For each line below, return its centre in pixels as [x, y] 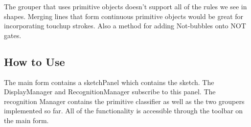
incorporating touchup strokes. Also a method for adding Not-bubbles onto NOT [125, 26]
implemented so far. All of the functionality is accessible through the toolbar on [124, 111]
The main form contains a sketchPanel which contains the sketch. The [109, 82]
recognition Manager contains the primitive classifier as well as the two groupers [124, 101]
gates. [13, 35]
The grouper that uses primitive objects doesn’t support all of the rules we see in [125, 6]
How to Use [34, 61]
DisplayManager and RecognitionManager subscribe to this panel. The [110, 92]
